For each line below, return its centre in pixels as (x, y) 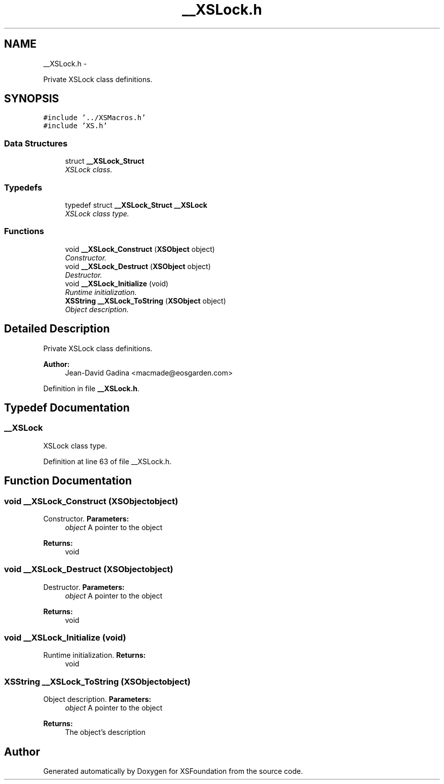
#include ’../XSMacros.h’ (95, 118)
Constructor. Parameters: (86, 518)
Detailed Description (57, 329)
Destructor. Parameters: (84, 587)
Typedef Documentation (67, 407)
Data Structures (36, 143)
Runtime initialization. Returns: (95, 655)
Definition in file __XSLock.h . (91, 388)
